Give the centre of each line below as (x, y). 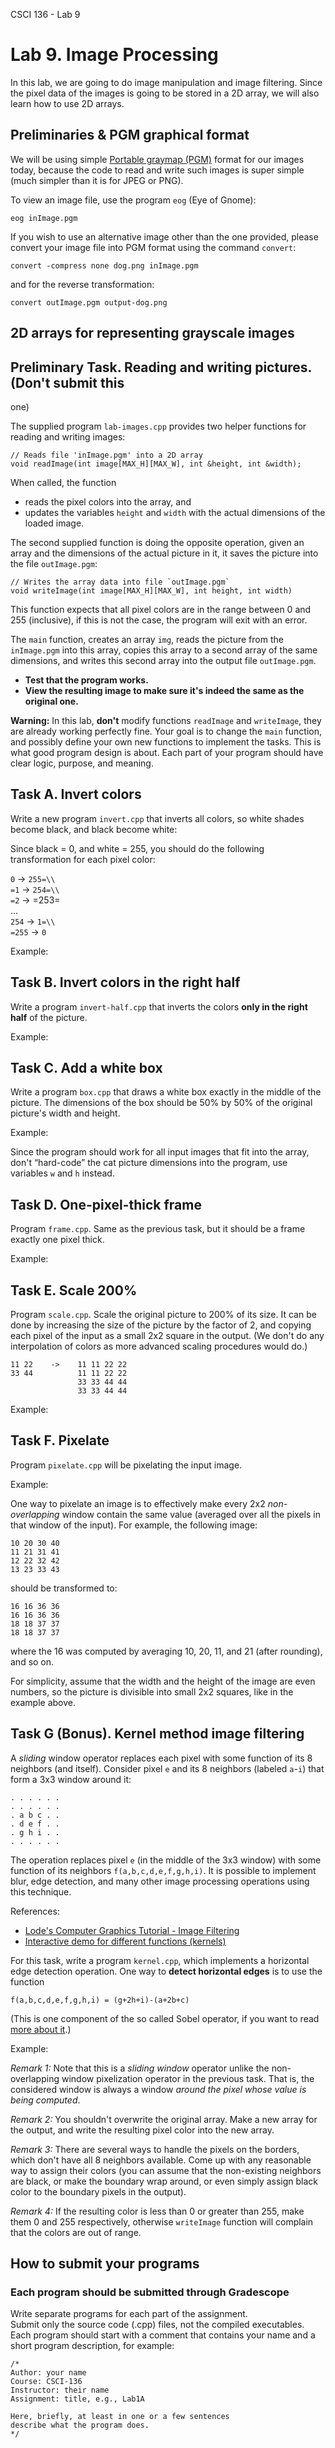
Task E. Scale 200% (74, 1290)
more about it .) (41, 2029)
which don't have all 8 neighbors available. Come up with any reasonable (161, 2160)
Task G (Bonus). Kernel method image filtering (157, 1734)
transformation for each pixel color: (83, 859)
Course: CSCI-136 (46, 2382)
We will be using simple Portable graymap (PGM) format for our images (157, 159)
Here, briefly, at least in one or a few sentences (120, 2417)
